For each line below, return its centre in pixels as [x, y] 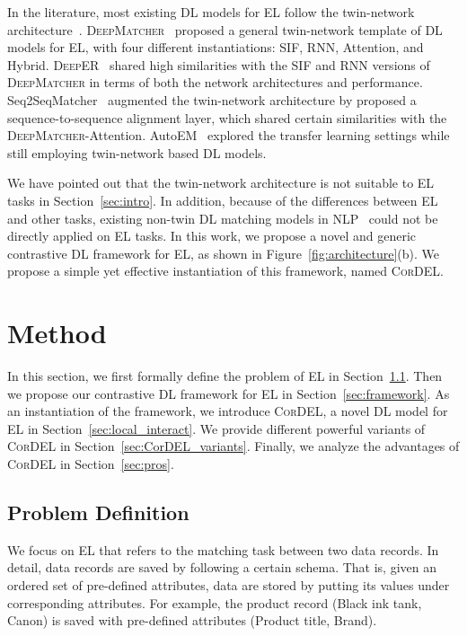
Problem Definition [98, 512]
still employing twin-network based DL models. [137, 152]
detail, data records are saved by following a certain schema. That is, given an [222, 567]
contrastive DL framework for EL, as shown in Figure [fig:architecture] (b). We [224, 253]
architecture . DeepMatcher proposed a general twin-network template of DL [225, 29]
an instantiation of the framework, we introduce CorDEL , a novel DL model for [228, 411]
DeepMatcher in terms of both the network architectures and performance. [215, 82]
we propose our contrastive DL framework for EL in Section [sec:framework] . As [229, 393]
